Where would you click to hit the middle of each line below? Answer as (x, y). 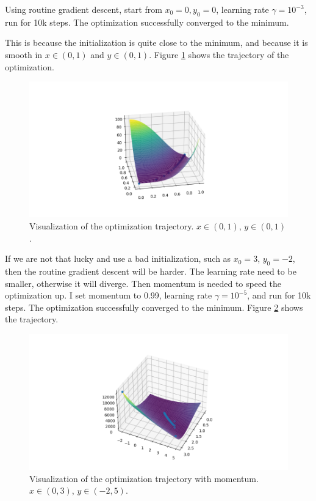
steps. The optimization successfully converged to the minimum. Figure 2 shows (154, 307)
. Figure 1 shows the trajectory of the (219, 54)
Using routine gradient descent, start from (84, 9)
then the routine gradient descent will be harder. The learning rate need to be (151, 271)
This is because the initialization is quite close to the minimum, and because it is (156, 43)
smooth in (24, 54)
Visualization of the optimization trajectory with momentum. (144, 478)
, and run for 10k (279, 295)
